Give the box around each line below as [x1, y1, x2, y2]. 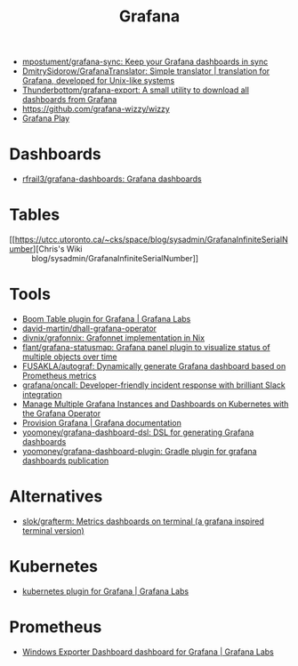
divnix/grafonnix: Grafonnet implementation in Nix [21, 333, 205, 343]
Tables [9, 205, 60, 225]
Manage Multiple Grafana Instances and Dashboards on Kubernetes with [21, 398, 289, 409]
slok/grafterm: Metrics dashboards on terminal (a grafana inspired [21, 516, 265, 526]
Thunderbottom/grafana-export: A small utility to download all [21, 84, 249, 95]
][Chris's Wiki [32, 244, 83, 254]
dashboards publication [21, 455, 109, 466]
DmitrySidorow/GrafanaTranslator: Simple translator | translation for [21, 66, 270, 76]
